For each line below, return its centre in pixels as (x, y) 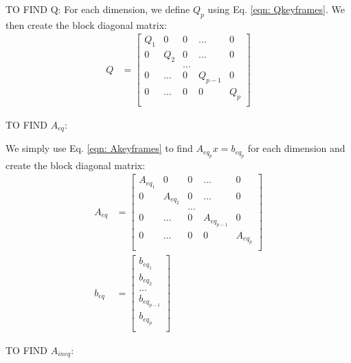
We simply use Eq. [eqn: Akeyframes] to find (99, 148)
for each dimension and (296, 148)
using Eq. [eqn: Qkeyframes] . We (276, 9)
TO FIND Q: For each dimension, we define (98, 9)
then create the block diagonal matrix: (86, 24)
